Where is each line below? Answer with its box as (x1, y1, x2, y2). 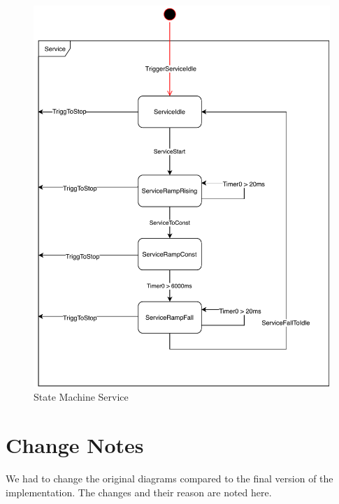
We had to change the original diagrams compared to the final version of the (6, 471, 333, 486)
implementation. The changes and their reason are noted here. (6, 484, 272, 499)
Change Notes (6, 431, 144, 459)
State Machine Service (34, 390, 129, 404)
